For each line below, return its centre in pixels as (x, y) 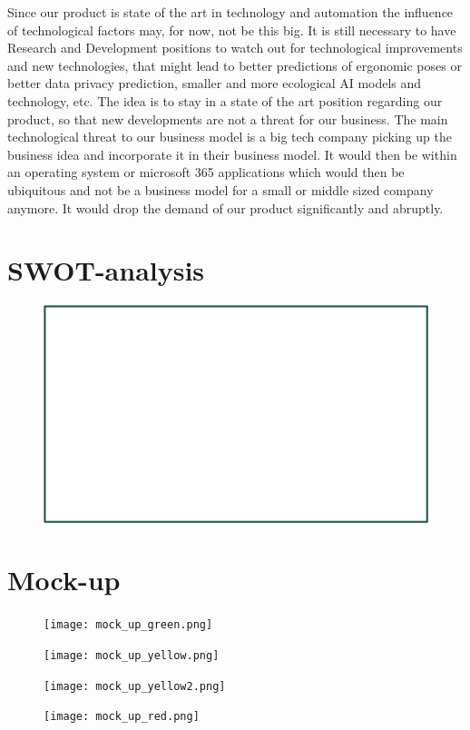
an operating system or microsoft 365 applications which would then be (206, 172)
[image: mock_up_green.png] (128, 625)
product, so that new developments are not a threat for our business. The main (228, 118)
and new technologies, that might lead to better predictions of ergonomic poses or (235, 65)
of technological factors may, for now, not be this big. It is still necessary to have (232, 30)
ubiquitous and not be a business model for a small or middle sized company (220, 189)
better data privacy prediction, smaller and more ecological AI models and (215, 83)
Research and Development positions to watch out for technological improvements (235, 48)
